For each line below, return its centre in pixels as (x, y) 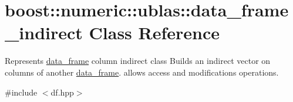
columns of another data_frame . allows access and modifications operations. (142, 72)
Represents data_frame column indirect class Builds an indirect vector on (138, 61)
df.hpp (62, 92)
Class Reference (154, 33)
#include (21, 92)
